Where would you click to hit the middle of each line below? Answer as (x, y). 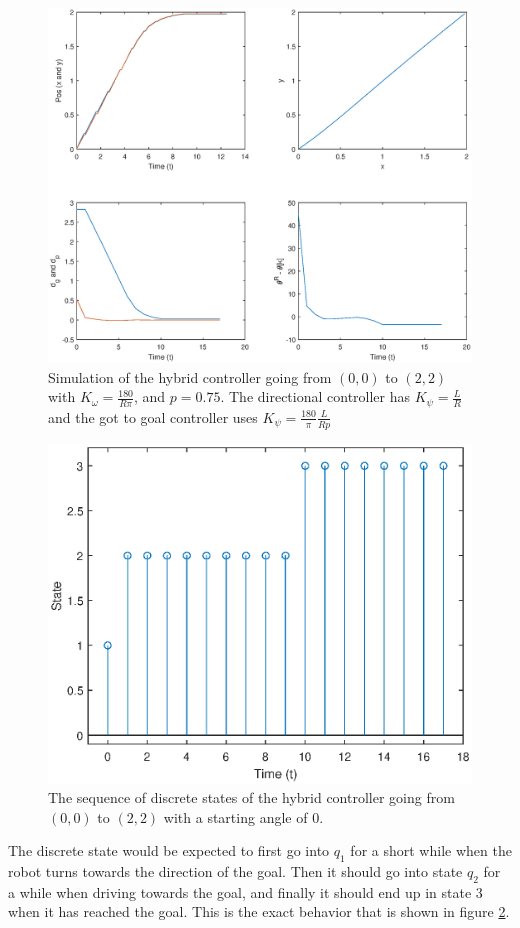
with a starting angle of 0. (243, 816)
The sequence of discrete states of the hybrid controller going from (251, 797)
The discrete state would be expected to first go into (169, 850)
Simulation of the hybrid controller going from (190, 376)
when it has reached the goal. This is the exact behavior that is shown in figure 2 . (259, 911)
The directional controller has (320, 396)
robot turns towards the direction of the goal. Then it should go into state (235, 871)
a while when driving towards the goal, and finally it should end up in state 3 (245, 891)
